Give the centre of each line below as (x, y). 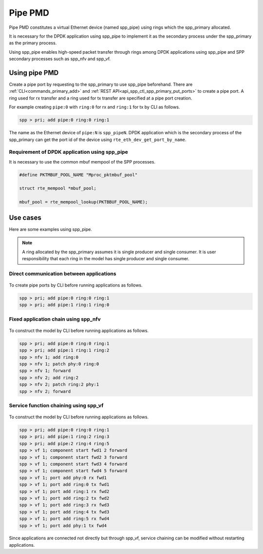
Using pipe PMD (34, 72)
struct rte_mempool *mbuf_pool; (58, 188)
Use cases (25, 217)
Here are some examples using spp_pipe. (50, 229)
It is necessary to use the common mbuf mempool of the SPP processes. (82, 162)
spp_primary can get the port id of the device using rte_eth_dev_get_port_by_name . (98, 140)
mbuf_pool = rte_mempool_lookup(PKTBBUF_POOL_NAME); (84, 202)
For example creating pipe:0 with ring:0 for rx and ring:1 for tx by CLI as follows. (94, 107)
